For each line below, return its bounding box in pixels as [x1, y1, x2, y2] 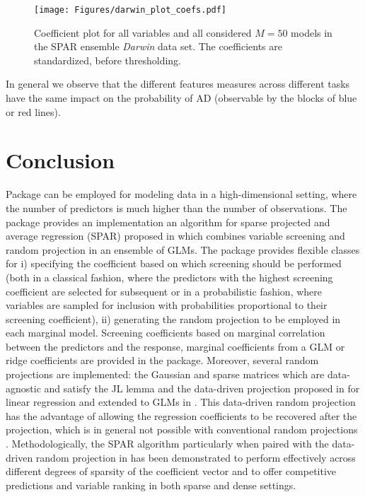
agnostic [6, 380, 41, 395]
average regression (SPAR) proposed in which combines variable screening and [6, 228, 345, 243]
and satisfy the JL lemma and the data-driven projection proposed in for [44, 380, 360, 395]
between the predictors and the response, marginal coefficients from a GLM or [6, 339, 345, 353]
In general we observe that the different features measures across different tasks [6, 76, 350, 91]
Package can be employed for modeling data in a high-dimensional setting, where [6, 187, 357, 201]
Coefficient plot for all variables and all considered [34, 25, 252, 40]
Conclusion [6, 146, 115, 175]
